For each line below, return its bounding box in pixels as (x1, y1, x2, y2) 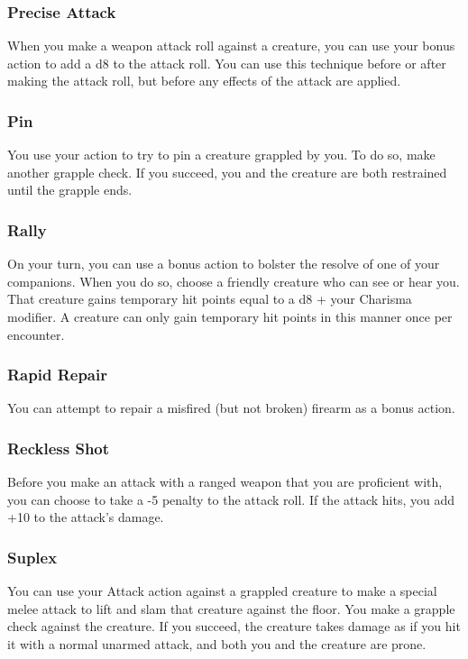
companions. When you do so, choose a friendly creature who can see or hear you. (7, 271, 460, 290)
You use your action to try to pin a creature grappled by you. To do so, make (7, 145, 436, 164)
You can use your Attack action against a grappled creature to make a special (7, 581, 437, 600)
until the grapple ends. (7, 180, 133, 199)
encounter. (7, 325, 65, 343)
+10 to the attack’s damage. (7, 508, 164, 526)
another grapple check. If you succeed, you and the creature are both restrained (7, 162, 447, 181)
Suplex (7, 545, 58, 568)
